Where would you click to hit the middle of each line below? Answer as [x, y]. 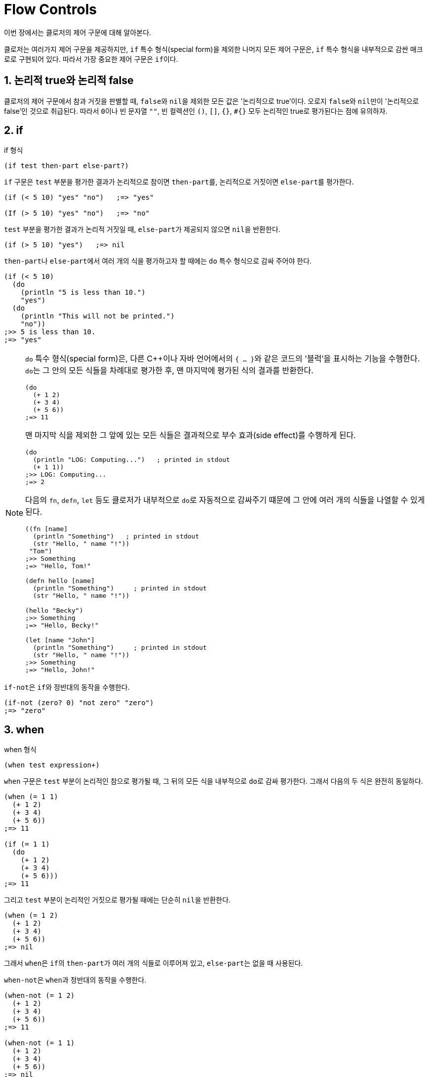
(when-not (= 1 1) [39, 1043]
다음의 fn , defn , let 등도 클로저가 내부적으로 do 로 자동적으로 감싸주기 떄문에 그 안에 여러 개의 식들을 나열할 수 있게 [225, 500]
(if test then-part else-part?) [66, 166]
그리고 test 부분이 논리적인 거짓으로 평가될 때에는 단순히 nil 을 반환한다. [117, 900]
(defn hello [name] [60, 581]
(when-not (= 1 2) [39, 996]
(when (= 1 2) [31, 916]
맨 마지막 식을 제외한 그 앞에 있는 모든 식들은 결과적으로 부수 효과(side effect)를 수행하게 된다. [191, 435]
